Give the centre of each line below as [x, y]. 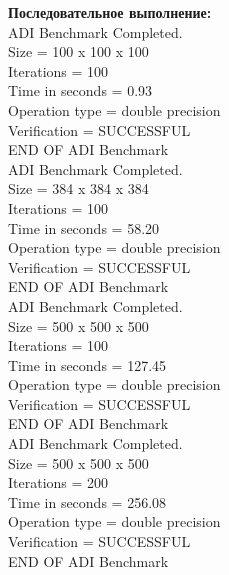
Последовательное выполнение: [110, 12]
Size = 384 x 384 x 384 [78, 188]
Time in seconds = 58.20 [84, 227]
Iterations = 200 [58, 482]
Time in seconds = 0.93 [80, 90]
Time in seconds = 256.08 [87, 501]
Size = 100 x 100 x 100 [78, 51]
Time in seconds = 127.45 [87, 364]
